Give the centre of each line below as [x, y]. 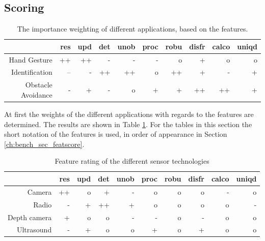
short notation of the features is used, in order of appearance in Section [116, 134]
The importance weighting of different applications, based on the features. [132, 29]
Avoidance [36, 94]
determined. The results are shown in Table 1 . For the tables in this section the [128, 124]
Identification [32, 72]
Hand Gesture [31, 59]
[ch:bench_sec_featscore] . [44, 144]
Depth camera [30, 217]
